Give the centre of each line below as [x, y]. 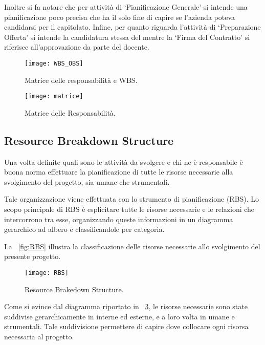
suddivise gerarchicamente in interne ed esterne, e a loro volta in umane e [119, 316]
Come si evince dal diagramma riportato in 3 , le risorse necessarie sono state [126, 306]
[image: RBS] [47, 273]
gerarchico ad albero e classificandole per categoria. [84, 229]
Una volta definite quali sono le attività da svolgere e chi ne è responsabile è [124, 161]
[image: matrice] [54, 96]
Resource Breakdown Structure [89, 140]
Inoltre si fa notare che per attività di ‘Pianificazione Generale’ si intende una [126, 7]
